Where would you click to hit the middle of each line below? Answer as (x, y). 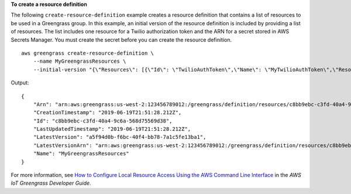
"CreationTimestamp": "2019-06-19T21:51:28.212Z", (107, 113)
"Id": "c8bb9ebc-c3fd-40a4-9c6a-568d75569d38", (103, 121)
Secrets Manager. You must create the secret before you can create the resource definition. (121, 40)
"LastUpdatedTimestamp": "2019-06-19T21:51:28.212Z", (112, 129)
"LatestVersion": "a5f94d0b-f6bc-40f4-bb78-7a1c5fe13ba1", (120, 137)
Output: (20, 83)
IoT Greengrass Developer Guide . (51, 183)
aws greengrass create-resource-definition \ (88, 53)
